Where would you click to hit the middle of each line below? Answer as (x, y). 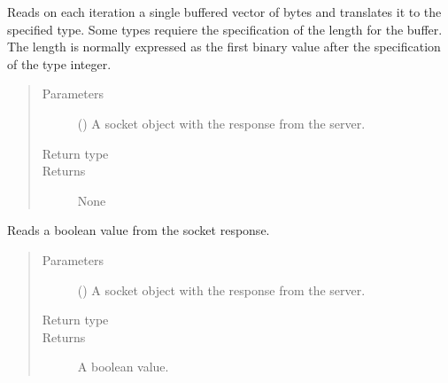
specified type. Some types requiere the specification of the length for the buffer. (225, 29)
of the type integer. (59, 63)
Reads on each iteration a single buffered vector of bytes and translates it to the (224, 12)
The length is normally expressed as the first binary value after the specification (224, 47)
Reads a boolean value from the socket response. (139, 230)
